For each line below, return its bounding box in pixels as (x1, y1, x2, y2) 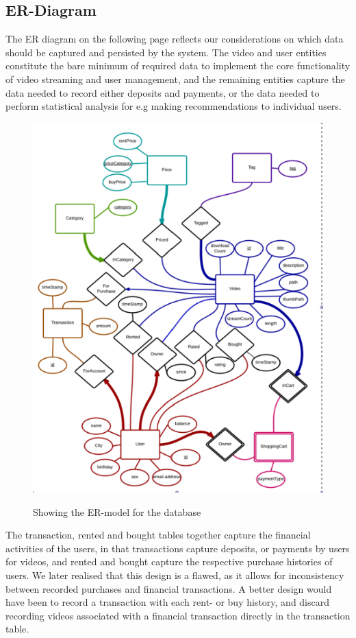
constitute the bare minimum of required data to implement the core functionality (5, 58, 351, 73)
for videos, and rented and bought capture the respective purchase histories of (5, 554, 333, 569)
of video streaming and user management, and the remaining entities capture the (5, 71, 345, 86)
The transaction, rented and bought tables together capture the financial (5, 528, 311, 542)
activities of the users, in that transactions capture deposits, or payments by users (5, 541, 350, 555)
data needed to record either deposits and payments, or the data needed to (5, 85, 320, 99)
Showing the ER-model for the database (33, 504, 201, 519)
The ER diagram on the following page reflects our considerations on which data (5, 32, 344, 46)
